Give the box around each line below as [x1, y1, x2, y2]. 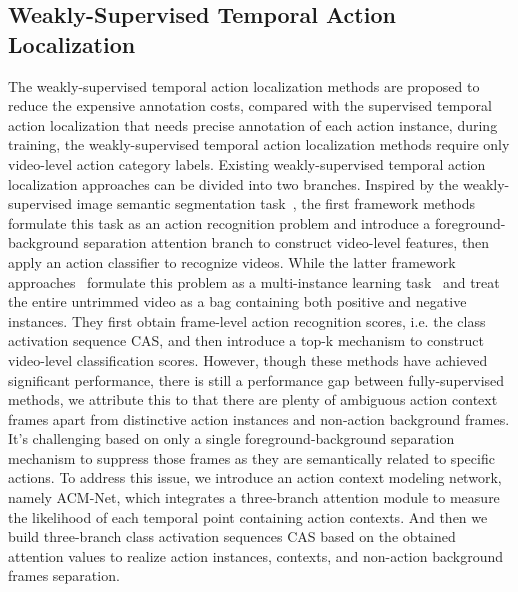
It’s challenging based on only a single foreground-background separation [8, 428, 455, 449]
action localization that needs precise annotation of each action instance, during [8, 114, 498, 135]
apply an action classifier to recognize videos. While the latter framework [8, 251, 456, 272]
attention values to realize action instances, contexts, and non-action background [8, 545, 504, 566]
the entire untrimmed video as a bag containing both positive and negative [8, 291, 467, 312]
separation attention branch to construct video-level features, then [83, 232, 490, 253]
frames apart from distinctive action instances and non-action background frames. [8, 408, 510, 429]
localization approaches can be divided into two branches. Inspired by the [8, 173, 459, 194]
